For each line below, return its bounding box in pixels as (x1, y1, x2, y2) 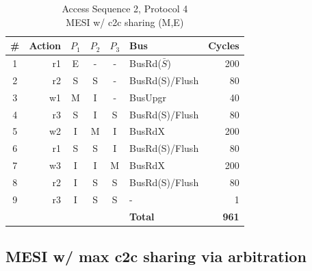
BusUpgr (129, 90, 167, 104)
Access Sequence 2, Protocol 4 (62, 1, 188, 15)
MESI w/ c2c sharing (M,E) (66, 14, 184, 29)
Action (29, 38, 62, 53)
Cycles (208, 38, 239, 53)
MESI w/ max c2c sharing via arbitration (5, 246, 307, 267)
